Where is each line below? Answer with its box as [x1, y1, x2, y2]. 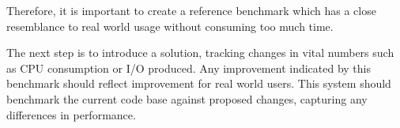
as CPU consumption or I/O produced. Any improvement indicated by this [6, 59, 372, 76]
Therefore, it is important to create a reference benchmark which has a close [6, 2, 376, 18]
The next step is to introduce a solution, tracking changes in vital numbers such [6, 44, 394, 61]
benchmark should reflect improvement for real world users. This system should [6, 75, 391, 92]
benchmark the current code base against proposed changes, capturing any [6, 90, 368, 107]
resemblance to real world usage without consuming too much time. [6, 17, 334, 34]
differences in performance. [6, 106, 136, 122]
